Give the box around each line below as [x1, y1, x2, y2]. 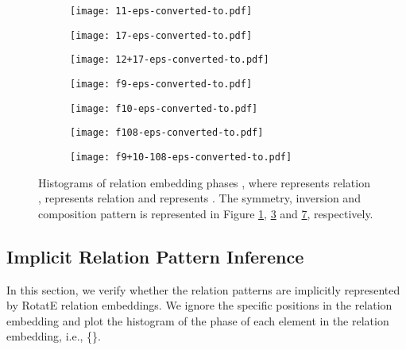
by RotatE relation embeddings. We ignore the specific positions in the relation [6, 297, 392, 313]
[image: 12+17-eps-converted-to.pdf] [70, 54, 269, 66]
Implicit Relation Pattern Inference [6, 244, 304, 268]
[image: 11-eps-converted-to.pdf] [70, 6, 253, 17]
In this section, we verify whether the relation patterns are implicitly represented [6, 281, 400, 298]
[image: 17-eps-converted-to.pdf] [70, 29, 253, 41]
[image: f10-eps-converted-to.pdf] [70, 102, 258, 114]
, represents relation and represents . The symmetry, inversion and [38, 190, 361, 206]
